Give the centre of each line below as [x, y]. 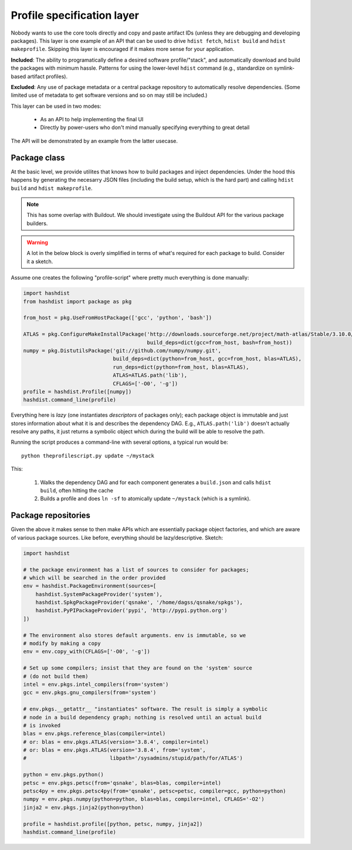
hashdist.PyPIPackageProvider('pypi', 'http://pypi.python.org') [131, 611]
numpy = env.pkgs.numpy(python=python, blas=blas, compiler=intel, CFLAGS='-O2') [144, 799]
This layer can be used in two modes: [56, 106]
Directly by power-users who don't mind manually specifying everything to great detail [145, 127]
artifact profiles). [47, 76]
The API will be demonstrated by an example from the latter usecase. [94, 141]
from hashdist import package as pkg [77, 301]
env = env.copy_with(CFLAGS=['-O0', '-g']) [87, 652]
